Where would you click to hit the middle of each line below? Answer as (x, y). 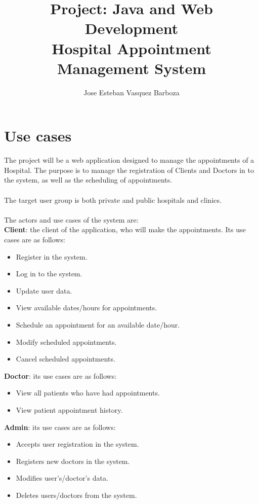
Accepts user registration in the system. (77, 444)
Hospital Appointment (132, 48)
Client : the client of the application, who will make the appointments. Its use (125, 229)
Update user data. (44, 290)
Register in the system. (52, 256)
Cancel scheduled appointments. (66, 359)
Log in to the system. (49, 274)
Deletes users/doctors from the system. (76, 495)
